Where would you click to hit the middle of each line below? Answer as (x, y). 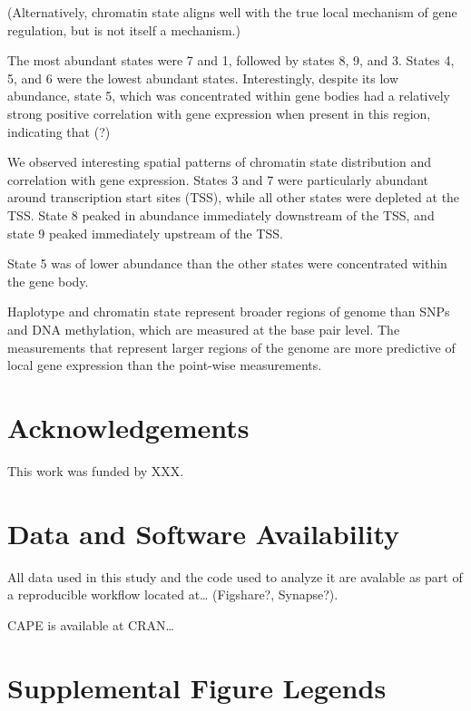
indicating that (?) (59, 131)
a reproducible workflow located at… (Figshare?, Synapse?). (173, 594)
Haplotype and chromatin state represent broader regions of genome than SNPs (229, 312)
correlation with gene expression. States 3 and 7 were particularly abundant (218, 179)
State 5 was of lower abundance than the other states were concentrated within (227, 263)
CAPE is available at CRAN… (91, 624)
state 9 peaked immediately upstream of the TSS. (145, 233)
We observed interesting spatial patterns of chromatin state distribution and (219, 162)
